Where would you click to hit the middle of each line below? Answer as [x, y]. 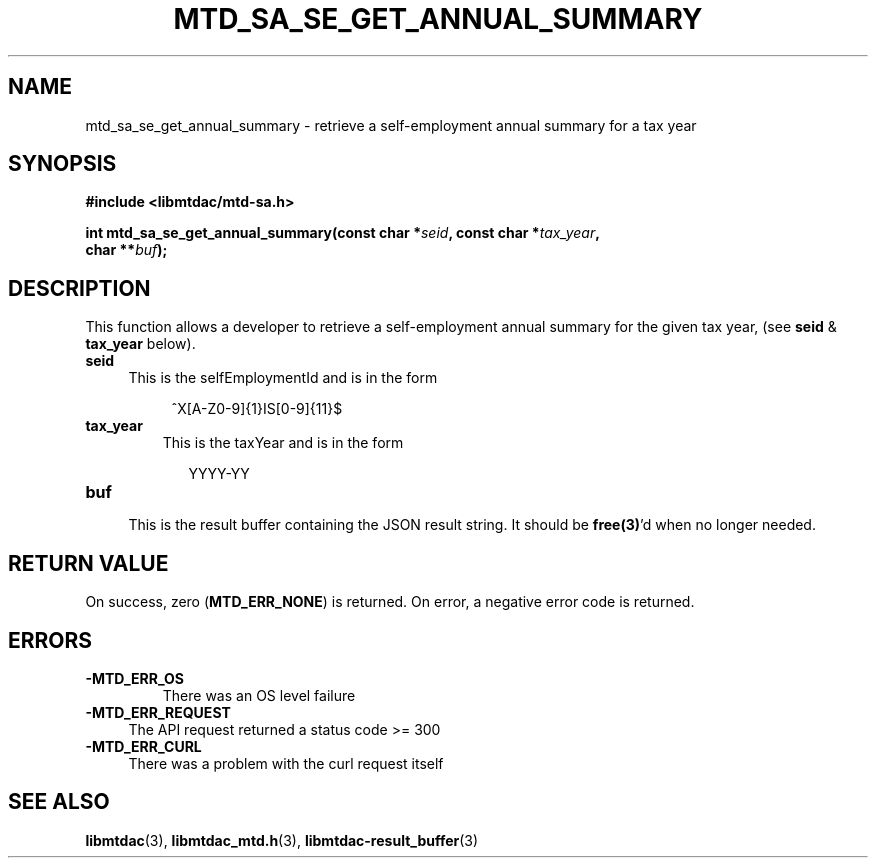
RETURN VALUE [88, 563]
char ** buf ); [126, 250]
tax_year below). [140, 344]
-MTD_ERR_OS [134, 678]
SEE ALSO [59, 802]
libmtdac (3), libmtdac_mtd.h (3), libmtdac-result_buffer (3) [282, 840]
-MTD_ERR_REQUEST [158, 712]
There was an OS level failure [259, 695]
